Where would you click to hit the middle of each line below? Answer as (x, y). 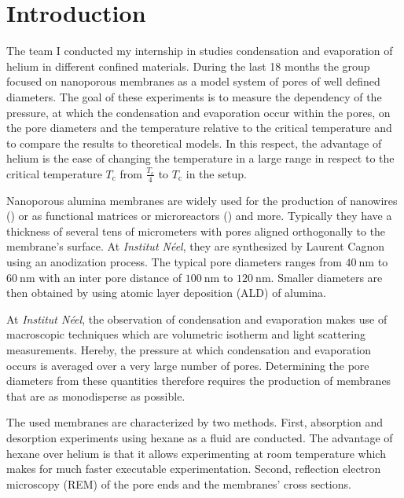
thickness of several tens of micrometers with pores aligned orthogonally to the (196, 231)
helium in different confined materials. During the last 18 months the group (188, 66)
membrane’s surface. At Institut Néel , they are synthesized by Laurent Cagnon (195, 246)
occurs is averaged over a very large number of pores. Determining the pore (188, 365)
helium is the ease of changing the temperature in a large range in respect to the (200, 158)
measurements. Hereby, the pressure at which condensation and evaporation (189, 350)
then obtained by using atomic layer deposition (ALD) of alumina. (167, 293)
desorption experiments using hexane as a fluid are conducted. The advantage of (200, 438)
